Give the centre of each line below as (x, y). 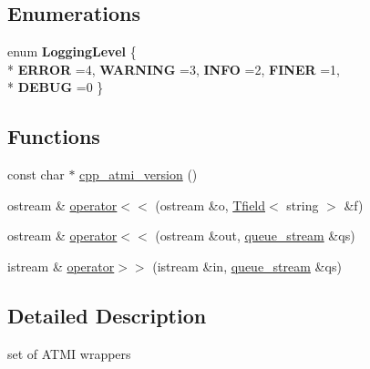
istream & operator (61, 266)
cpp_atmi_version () (139, 174)
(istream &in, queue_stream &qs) (247, 266)
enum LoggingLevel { (72, 51)
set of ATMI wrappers (69, 353)
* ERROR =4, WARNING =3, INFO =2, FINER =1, (174, 69)
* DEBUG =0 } (56, 87)
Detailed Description (107, 315)
